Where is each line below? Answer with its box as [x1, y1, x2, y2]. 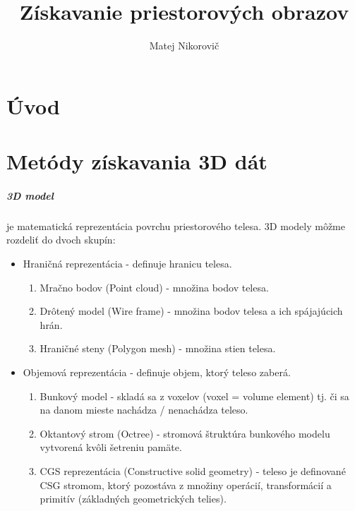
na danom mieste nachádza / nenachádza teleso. [40, 402, 248, 417]
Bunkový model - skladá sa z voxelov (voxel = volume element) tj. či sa [40, 388, 349, 403]
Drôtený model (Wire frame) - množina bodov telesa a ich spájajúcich [40, 303, 343, 318]
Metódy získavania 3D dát [6, 147, 267, 176]
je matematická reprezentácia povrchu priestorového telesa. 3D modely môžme [6, 218, 345, 233]
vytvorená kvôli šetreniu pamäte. [40, 440, 182, 455]
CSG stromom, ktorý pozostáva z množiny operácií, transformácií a [40, 477, 332, 492]
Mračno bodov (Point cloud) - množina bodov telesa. [40, 279, 269, 294]
